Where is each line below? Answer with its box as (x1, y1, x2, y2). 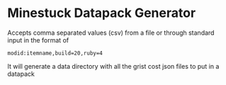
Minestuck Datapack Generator (7, 5, 196, 21)
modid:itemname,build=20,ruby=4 (7, 50, 103, 57)
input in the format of (7, 35, 69, 44)
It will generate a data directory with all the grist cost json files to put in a (7, 62, 220, 70)
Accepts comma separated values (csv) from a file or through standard (7, 28, 215, 37)
